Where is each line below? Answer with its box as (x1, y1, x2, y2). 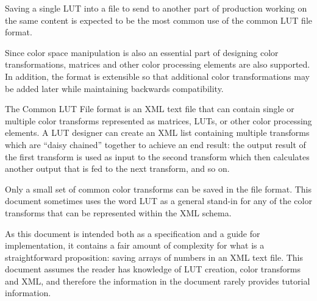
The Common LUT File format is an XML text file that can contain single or (5, 102, 294, 115)
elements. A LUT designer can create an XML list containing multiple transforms (5, 126, 310, 139)
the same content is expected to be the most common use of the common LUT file (5, 13, 312, 26)
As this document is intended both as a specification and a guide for (5, 227, 260, 239)
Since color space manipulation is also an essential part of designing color (5, 46, 279, 58)
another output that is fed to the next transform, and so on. (5, 162, 230, 175)
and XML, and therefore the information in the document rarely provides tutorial (5, 274, 310, 287)
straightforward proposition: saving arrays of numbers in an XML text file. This (5, 250, 304, 263)
